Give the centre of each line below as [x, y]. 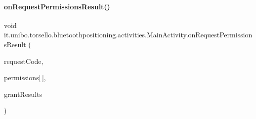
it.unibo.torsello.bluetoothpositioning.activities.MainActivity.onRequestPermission [128, 35]
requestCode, [24, 61]
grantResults [23, 94]
